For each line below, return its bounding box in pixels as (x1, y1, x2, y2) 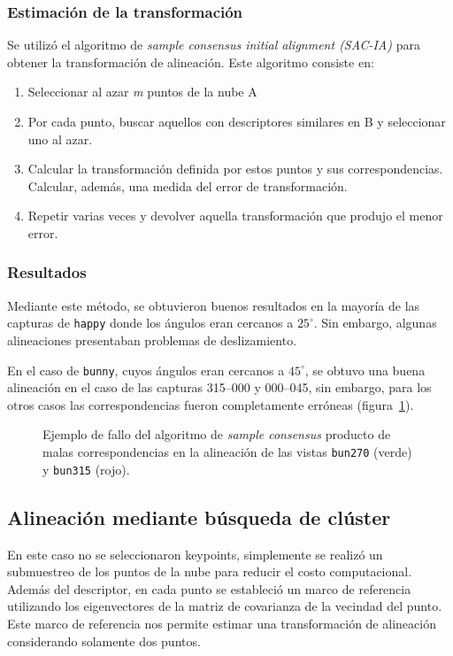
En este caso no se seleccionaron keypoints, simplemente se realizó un (7, 544, 383, 563)
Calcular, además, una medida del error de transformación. (27, 176, 348, 195)
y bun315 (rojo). (42, 459, 130, 478)
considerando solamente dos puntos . (7, 631, 201, 650)
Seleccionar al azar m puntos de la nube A (27, 82, 257, 101)
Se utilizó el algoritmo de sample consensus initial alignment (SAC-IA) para (7, 35, 420, 54)
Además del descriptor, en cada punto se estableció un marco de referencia (7, 579, 411, 598)
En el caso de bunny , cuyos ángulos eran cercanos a (7, 360, 285, 379)
